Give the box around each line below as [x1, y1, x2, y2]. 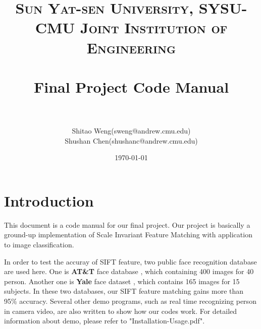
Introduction [4, 190, 94, 211]
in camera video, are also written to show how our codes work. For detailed [4, 305, 237, 316]
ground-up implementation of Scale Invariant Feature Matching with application [4, 229, 252, 240]
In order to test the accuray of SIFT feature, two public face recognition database [4, 256, 257, 267]
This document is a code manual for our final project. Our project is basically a [4, 219, 250, 230]
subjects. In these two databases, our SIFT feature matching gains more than [4, 286, 244, 296]
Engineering [86, 37, 176, 57]
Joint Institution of [80, 17, 228, 38]
